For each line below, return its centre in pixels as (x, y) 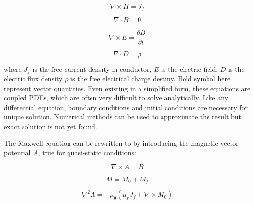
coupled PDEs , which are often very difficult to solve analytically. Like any (116, 98)
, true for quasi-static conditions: (87, 152)
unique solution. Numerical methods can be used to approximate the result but (123, 117)
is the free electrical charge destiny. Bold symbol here (150, 79)
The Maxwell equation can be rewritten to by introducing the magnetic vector (121, 143)
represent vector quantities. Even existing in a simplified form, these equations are (127, 88)
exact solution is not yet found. (51, 126)
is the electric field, (190, 69)
